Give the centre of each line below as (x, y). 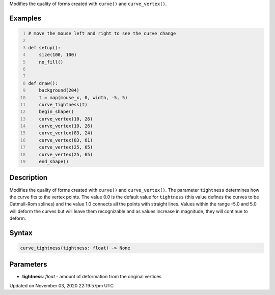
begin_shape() (57, 112)
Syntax (21, 233)
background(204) (59, 91)
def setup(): (45, 48)
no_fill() (51, 62)
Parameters (28, 264)
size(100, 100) (58, 55)
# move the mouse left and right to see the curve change (102, 33)
